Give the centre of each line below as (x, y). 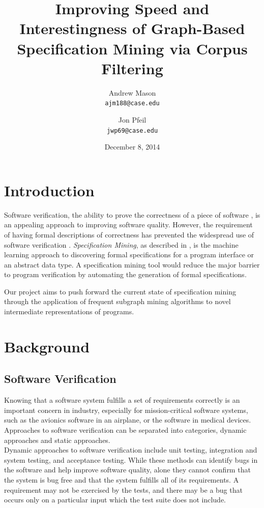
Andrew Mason (132, 92)
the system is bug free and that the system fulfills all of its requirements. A (122, 479)
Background (47, 346)
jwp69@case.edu (132, 130)
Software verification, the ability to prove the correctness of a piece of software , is (132, 214)
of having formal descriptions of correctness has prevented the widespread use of (129, 234)
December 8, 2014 (132, 147)
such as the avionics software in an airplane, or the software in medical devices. (128, 420)
